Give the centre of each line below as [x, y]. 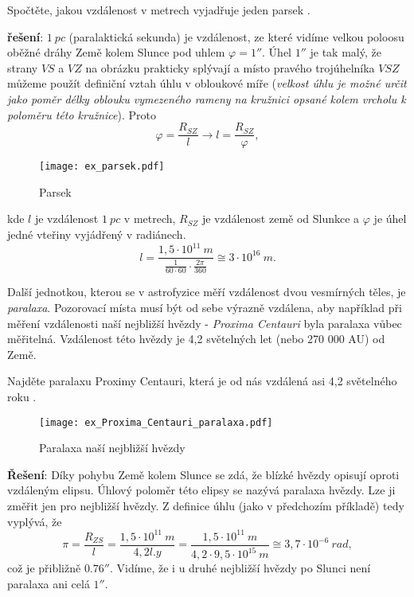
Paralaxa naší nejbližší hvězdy [112, 448]
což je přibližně [44, 568]
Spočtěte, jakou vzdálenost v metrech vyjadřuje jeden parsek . [159, 10]
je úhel [390, 219]
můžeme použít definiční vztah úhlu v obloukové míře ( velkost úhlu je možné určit [207, 83]
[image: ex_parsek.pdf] [102, 167]
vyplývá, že [35, 521]
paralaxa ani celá [49, 583]
